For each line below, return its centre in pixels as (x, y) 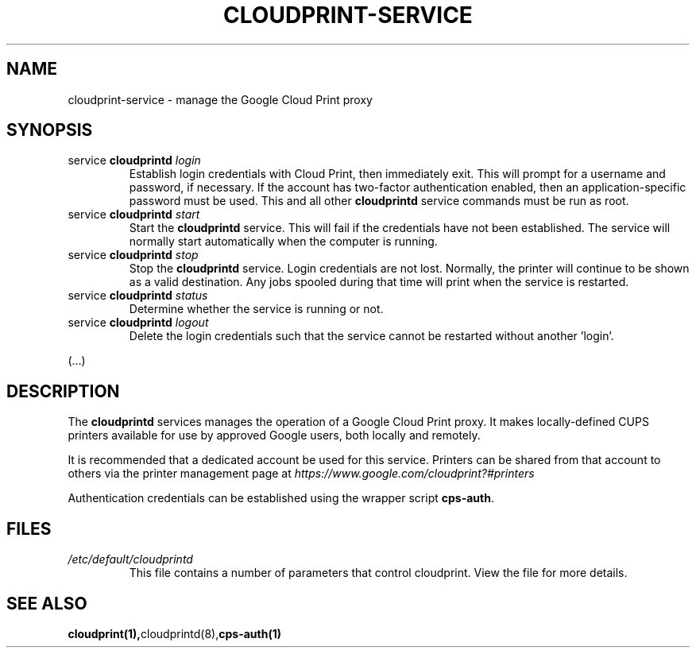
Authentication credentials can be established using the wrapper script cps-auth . (281, 498)
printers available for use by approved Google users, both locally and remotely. (274, 435)
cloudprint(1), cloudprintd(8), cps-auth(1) (175, 633)
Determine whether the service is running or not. (256, 309)
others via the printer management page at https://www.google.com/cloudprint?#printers (301, 474)
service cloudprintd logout (138, 323)
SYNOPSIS (50, 130)
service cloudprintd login (134, 161)
